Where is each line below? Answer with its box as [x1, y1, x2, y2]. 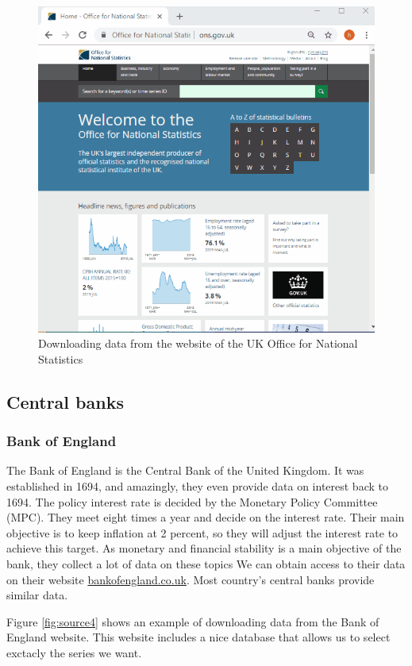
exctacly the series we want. [6, 645, 142, 660]
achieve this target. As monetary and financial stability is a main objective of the [6, 540, 402, 556]
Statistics [38, 350, 83, 367]
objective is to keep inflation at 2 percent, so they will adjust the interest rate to [6, 524, 399, 541]
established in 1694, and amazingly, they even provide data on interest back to [6, 478, 388, 495]
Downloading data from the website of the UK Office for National [38, 335, 358, 352]
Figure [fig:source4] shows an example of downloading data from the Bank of [6, 613, 379, 629]
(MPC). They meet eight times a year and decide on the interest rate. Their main [6, 509, 405, 525]
